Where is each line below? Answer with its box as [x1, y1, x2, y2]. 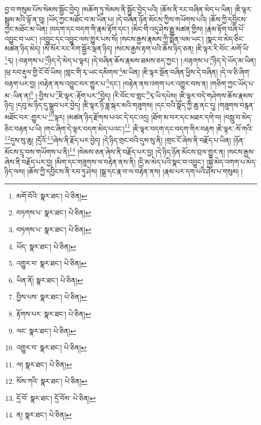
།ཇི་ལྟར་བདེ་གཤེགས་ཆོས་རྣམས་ [179, 90, 254, 100]
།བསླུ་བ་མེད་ [223, 111, 252, 122]
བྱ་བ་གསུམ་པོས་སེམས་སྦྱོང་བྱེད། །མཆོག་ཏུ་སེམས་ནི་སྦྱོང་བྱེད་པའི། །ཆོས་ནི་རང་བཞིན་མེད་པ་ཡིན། [5, 4, 232, 14]
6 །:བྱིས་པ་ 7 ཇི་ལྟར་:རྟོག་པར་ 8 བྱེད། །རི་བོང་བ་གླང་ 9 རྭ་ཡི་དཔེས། [30, 88, 177, 100]
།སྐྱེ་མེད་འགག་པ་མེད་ [206, 156, 257, 167]
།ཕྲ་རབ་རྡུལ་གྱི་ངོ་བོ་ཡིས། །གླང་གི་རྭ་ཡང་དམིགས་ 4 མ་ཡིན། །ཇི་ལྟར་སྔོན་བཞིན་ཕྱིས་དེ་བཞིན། [5, 65, 218, 77]
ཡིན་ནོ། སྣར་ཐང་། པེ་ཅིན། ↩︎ [16, 274, 83, 285]
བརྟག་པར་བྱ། [5, 78, 36, 89]
